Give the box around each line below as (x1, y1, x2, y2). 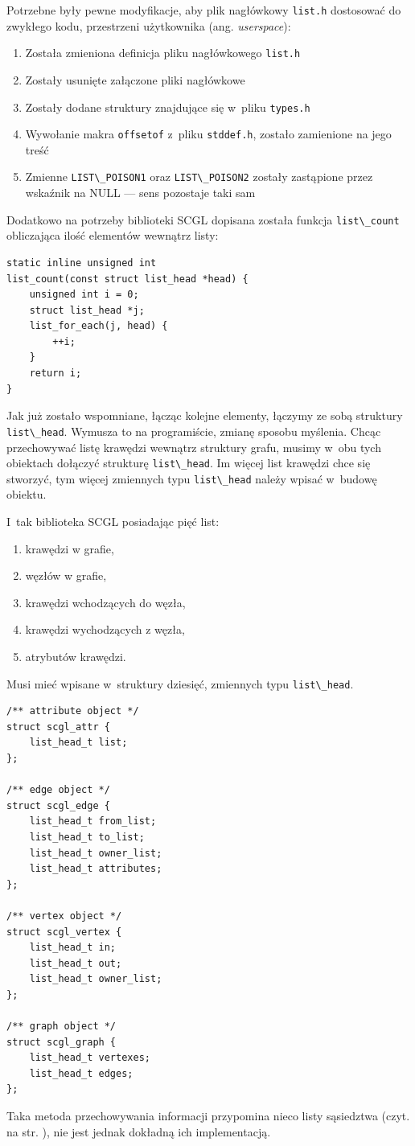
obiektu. (6, 486, 47, 503)
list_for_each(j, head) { (29, 320, 168, 332)
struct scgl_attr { (6, 721, 110, 733)
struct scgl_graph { (6, 1036, 117, 1048)
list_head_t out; (29, 957, 122, 969)
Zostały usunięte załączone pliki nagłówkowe (25, 71, 245, 88)
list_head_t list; (29, 737, 128, 749)
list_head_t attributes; (29, 863, 162, 875)
